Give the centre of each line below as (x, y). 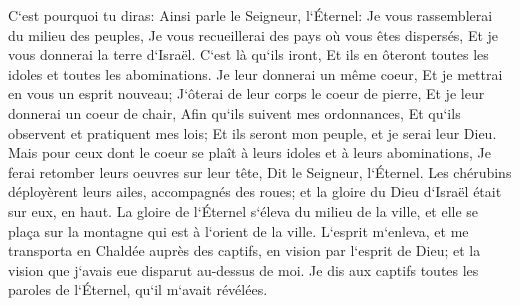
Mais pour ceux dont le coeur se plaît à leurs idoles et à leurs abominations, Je (250, 152)
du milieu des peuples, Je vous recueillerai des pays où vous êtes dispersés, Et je (253, 34)
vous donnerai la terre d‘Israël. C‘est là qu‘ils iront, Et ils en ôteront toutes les (248, 54)
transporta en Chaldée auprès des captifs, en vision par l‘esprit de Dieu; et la (244, 250)
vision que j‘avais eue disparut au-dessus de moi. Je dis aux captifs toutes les (243, 269)
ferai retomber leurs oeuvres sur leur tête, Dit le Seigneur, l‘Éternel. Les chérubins (260, 171)
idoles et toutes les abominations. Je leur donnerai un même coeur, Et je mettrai (255, 73)
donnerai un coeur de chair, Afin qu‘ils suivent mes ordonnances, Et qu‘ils (234, 112)
